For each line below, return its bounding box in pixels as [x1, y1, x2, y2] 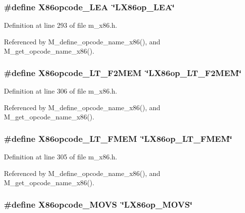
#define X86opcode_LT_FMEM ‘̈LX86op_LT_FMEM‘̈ [4, 132, 232, 144]
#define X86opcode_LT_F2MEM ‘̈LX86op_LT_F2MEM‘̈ [4, 66, 242, 78]
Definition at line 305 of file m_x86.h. [4, 152, 117, 162]
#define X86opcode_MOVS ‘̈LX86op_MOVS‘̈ [4, 198, 193, 210]
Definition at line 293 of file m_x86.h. [4, 20, 117, 30]
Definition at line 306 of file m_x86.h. [4, 86, 117, 96]
